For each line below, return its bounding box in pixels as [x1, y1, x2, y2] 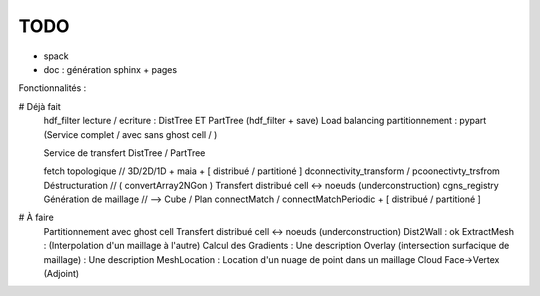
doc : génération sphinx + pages [43, 63, 178, 75]
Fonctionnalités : [18, 82, 87, 94]
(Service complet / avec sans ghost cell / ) [43, 128, 218, 140]
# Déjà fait [18, 100, 62, 112]
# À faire [18, 211, 54, 224]
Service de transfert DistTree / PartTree [43, 146, 206, 159]
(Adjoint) [43, 268, 80, 280]
